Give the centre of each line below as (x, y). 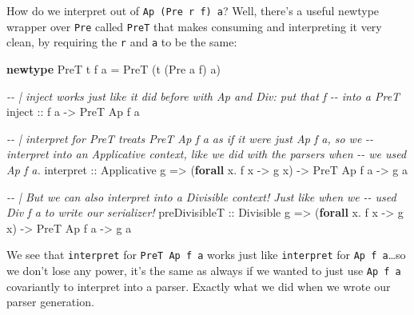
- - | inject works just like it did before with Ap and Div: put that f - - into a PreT (203, 96)
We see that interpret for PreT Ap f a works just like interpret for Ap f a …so (206, 255)
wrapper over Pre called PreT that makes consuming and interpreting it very (194, 26)
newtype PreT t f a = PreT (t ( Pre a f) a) (113, 68)
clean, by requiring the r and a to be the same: (122, 42)
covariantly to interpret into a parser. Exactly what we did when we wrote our (199, 286)
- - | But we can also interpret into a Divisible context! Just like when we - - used (201, 196)
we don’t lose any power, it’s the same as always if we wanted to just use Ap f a (204, 270)
